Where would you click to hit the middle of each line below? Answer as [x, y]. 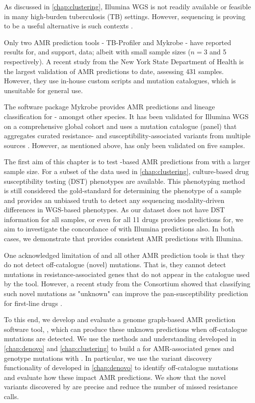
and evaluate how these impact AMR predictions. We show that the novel [115, 377]
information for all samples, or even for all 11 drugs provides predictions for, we [124, 219]
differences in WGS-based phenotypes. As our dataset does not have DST [115, 210]
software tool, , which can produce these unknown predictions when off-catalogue [126, 329]
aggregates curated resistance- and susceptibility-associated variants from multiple [127, 136]
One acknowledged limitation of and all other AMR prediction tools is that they [125, 255]
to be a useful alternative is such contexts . [68, 26]
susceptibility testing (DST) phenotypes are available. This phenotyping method [125, 181]
